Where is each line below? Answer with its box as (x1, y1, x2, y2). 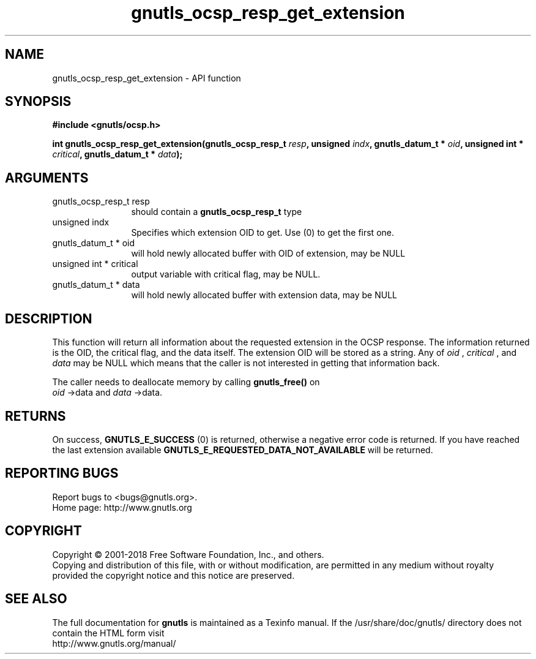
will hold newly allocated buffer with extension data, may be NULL (131, 290, 397, 301)
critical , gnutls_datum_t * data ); (52, 149, 183, 160)
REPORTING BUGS (5, 465, 119, 481)
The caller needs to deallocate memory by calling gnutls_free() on (52, 377, 320, 388)
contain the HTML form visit (52, 627, 165, 638)
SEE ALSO (5, 591, 67, 607)
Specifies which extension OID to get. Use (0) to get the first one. (131, 227, 395, 238)
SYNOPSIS (5, 94, 72, 110)
